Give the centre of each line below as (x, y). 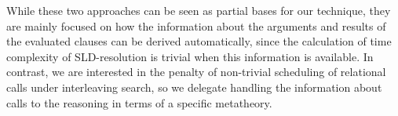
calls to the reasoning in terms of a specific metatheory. (139, 102)
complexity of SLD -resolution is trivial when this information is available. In (190, 56)
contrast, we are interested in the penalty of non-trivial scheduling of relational (196, 72)
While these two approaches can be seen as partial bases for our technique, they (199, 10)
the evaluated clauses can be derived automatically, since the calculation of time (199, 41)
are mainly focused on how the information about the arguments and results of (196, 25)
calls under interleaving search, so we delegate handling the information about (194, 87)
